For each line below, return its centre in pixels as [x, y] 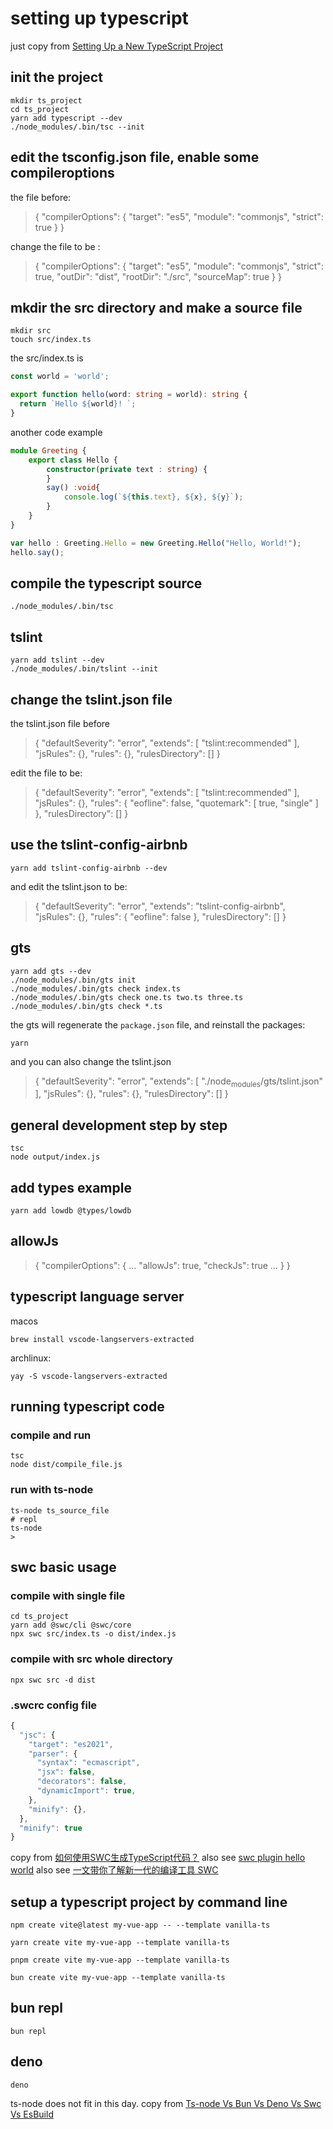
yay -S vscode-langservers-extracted [89, 1376]
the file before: [41, 197]
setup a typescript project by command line [149, 1902]
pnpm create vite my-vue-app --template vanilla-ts [120, 1960]
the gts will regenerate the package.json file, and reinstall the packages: [158, 1024]
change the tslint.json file [91, 699]
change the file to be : [55, 246]
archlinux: [31, 1358]
